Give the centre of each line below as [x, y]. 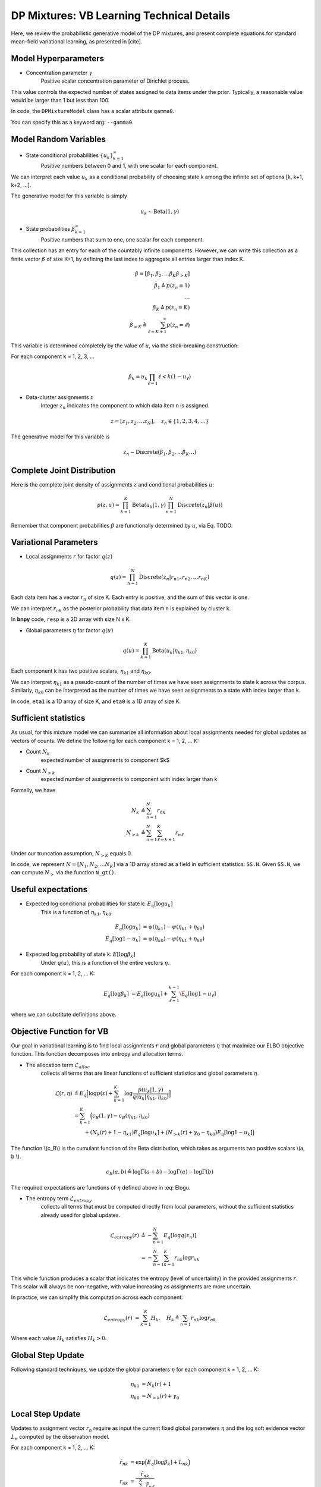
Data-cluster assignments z [60, 397]
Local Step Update [46, 1414]
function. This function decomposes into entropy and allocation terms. [97, 1054]
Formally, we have [33, 790]
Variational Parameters [54, 542]
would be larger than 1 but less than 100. [60, 101]
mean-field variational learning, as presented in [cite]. [77, 41]
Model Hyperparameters [57, 59]
